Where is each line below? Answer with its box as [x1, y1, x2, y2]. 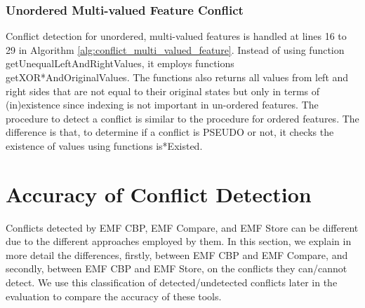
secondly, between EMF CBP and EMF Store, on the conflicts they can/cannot [6, 261, 347, 276]
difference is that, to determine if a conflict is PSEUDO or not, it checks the [6, 125, 334, 139]
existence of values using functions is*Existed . [6, 138, 203, 153]
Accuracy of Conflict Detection [6, 179, 312, 208]
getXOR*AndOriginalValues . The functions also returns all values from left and [6, 70, 349, 84]
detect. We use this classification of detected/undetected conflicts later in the [6, 275, 338, 290]
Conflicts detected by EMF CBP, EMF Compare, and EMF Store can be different [6, 220, 359, 234]
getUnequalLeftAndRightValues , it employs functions [6, 56, 234, 71]
